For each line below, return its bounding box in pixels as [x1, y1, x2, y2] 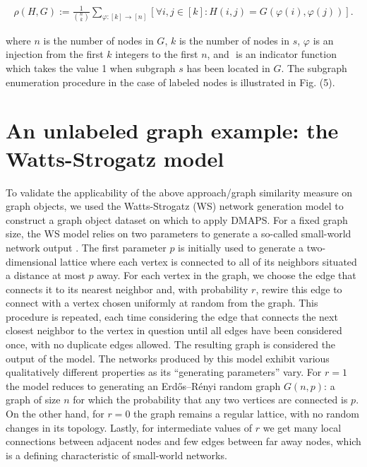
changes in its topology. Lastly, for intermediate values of [6, 420, 253, 435]
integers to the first [115, 47, 198, 61]
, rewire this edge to [255, 281, 342, 296]
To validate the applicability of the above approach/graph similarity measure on [6, 184, 353, 199]
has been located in [186, 61, 270, 76]
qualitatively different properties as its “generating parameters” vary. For [6, 365, 322, 379]
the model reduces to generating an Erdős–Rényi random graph [6, 378, 281, 393]
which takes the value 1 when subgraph [6, 61, 176, 76]
